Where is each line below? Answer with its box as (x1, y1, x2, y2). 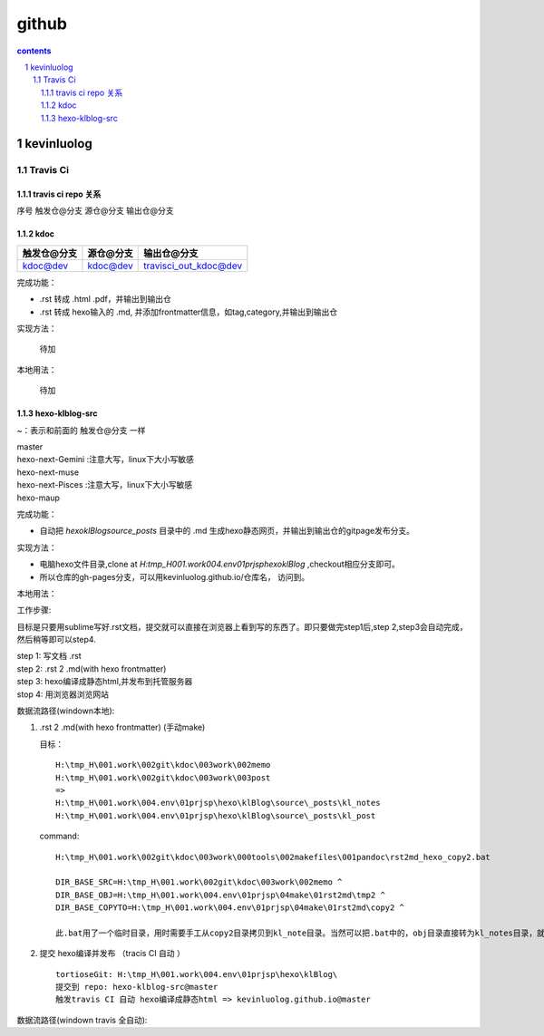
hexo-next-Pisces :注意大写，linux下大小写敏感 (16, 479, 193, 490)
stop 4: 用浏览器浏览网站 (16, 689, 109, 700)
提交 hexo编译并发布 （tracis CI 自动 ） (39, 948, 186, 959)
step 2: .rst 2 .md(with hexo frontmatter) (16, 663, 167, 674)
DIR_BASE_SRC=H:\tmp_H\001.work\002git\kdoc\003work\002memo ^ (55, 877, 343, 887)
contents (16, 45, 52, 56)
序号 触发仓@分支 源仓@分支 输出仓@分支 (16, 205, 174, 217)
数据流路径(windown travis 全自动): (16, 1014, 148, 1025)
